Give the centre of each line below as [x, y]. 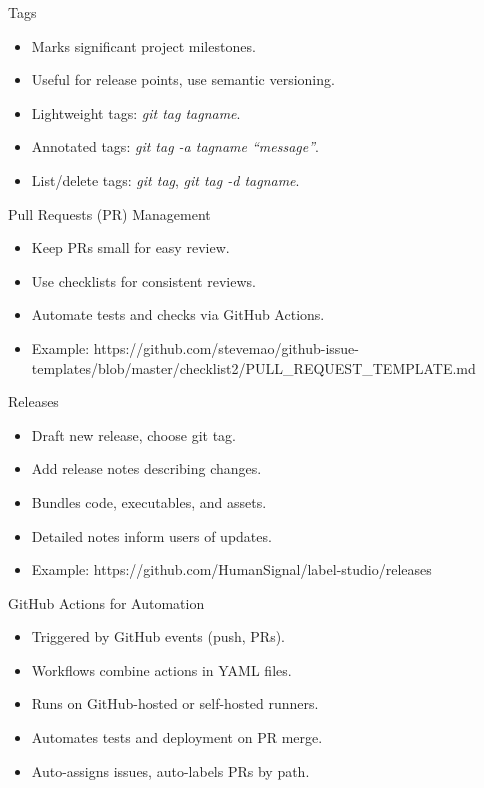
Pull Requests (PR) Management [109, 213]
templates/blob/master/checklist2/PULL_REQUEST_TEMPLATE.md [253, 367]
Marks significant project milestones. [143, 45]
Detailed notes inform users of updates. [151, 535]
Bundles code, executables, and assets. [149, 501]
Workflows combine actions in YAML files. [161, 669]
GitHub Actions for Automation [106, 602]
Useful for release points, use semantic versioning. [183, 79]
